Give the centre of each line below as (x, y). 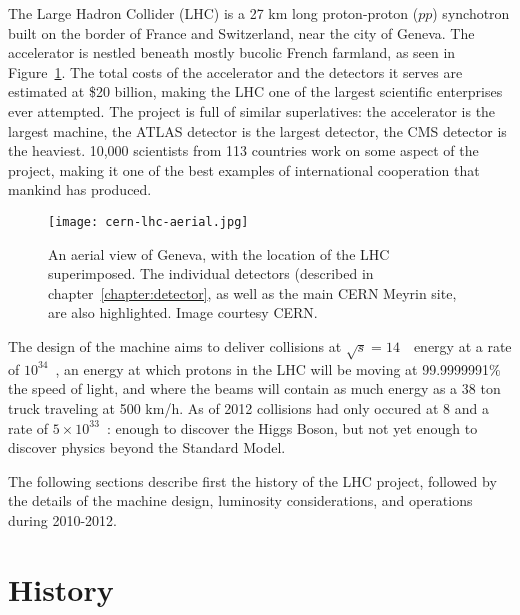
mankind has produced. (80, 189)
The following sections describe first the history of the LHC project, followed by (252, 480)
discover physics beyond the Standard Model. (147, 447)
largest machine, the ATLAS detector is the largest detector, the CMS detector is (257, 130)
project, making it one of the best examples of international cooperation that (244, 169)
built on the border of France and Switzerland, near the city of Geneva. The (241, 32)
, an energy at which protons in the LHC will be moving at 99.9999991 (272, 368)
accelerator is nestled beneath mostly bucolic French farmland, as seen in (232, 52)
